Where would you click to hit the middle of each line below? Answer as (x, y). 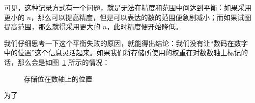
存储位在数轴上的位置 (58, 78)
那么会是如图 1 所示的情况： (63, 62)
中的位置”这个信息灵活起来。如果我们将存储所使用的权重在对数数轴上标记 (123, 52)
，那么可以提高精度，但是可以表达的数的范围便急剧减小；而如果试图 (141, 17)
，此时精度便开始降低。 (145, 27)
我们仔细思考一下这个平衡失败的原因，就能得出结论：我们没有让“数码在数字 (126, 43)
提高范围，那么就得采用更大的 (52, 27)
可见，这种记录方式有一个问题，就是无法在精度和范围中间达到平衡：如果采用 (128, 7)
